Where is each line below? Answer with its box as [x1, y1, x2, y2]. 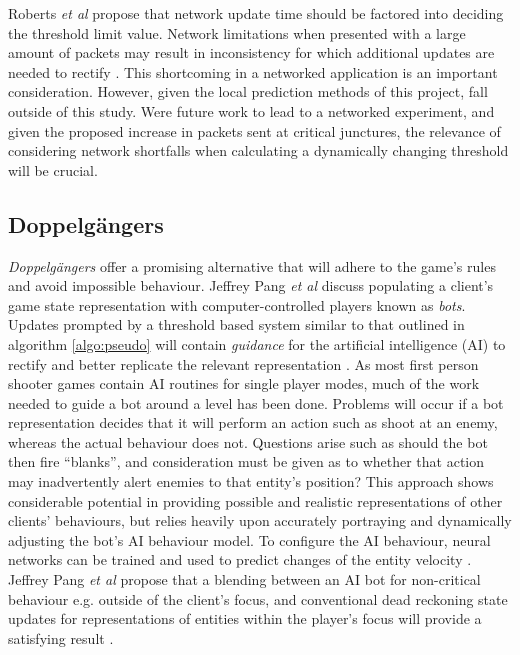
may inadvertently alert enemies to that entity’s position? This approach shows [8, 471, 494, 492]
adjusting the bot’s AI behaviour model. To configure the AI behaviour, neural [8, 529, 491, 550]
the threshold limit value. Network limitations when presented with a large [8, 22, 466, 43]
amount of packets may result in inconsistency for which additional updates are [8, 42, 495, 63]
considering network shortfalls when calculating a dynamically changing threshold [8, 140, 509, 161]
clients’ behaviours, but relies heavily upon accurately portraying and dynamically [8, 510, 512, 531]
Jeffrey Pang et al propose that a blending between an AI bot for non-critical [8, 569, 481, 590]
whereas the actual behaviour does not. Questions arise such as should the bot [8, 431, 488, 452]
